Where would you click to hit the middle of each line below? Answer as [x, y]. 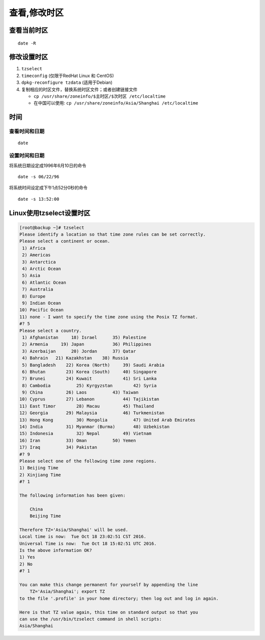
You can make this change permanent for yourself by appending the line [109, 585]
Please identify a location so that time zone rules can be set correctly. [113, 235]
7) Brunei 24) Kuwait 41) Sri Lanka [90, 379]
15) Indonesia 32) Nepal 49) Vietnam [85, 434]
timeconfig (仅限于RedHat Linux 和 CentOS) [68, 76]
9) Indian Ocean [42, 303]
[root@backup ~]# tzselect [52, 227]
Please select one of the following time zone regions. [88, 461]
